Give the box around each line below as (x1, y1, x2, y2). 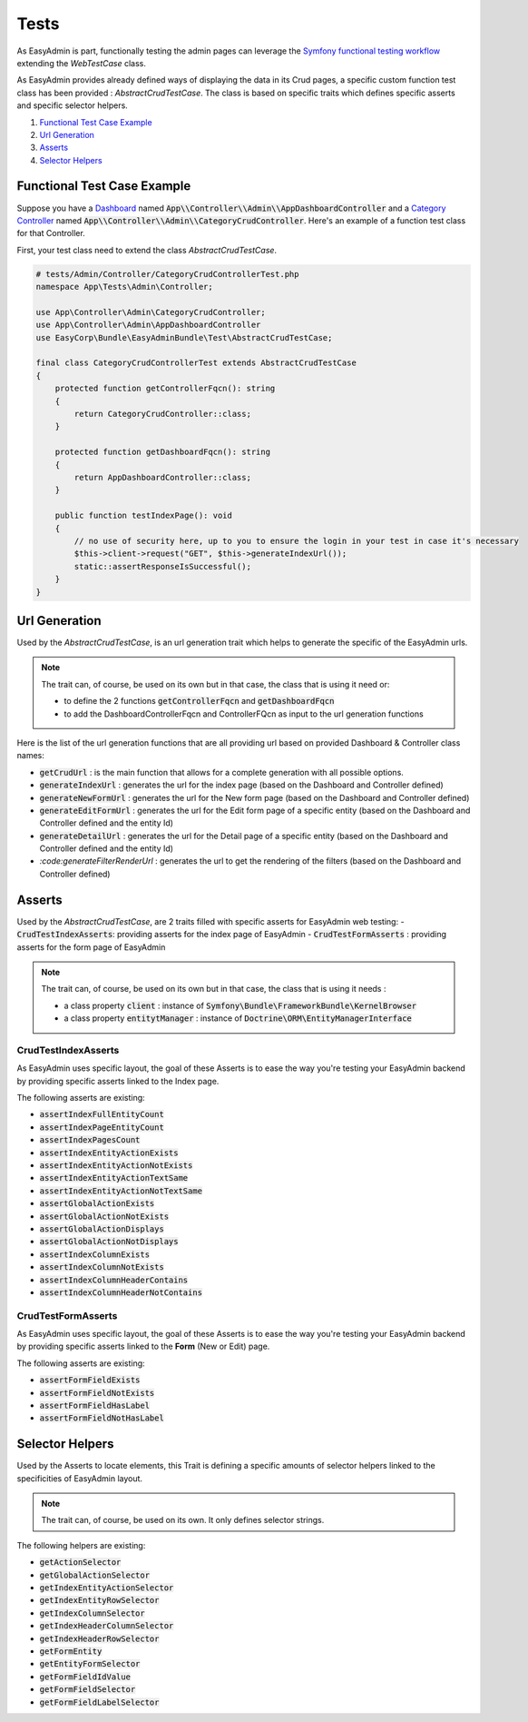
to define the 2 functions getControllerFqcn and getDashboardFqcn (64, 696, 335, 707)
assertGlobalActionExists (39, 1199, 155, 1209)
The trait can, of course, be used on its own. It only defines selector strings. (41, 1515, 325, 1526)
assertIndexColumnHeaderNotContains (39, 1287, 203, 1298)
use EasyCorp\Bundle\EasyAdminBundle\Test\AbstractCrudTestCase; (35, 332, 333, 342)
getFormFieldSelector (39, 1685, 136, 1695)
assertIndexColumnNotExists (39, 1262, 165, 1272)
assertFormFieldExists (39, 1375, 141, 1385)
